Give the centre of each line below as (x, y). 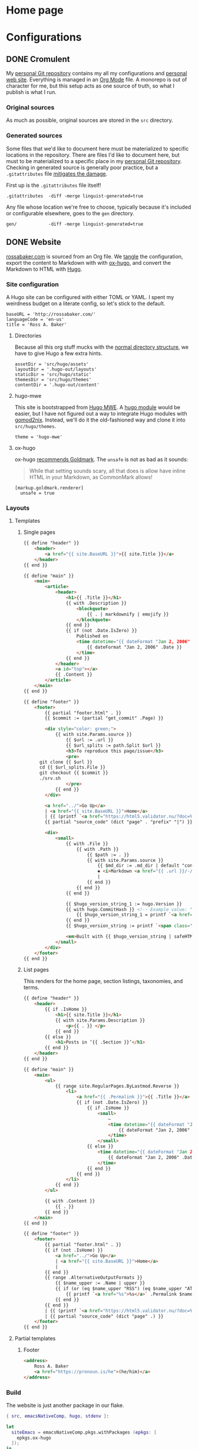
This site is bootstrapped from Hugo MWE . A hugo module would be (98, 407)
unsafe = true (37, 493)
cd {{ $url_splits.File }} (72, 767)
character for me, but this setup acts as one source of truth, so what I (90, 86)
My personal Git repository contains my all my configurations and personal (97, 73)
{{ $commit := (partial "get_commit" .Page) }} (104, 718)
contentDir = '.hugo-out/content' (57, 385)
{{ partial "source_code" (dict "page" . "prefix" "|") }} (118, 822)
